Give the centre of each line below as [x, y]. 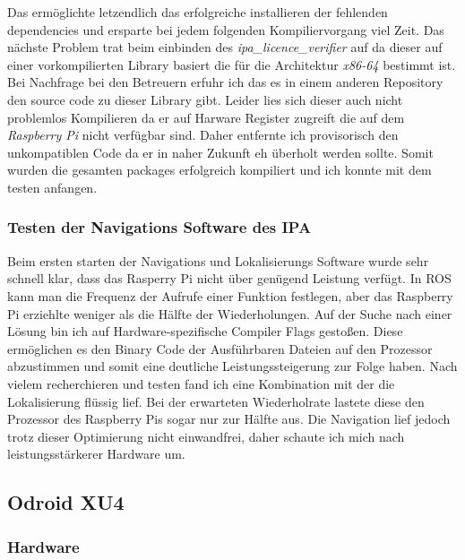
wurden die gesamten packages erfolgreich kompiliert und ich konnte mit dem [220, 170]
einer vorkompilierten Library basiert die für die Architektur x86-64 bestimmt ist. [232, 64]
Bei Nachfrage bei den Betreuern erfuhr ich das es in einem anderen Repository [225, 82]
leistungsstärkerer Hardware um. [96, 454]
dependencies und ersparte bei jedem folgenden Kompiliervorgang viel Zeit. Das [226, 29]
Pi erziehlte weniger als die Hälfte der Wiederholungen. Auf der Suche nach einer [230, 313]
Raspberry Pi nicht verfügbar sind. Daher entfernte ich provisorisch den [203, 135]
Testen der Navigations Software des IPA [159, 227]
